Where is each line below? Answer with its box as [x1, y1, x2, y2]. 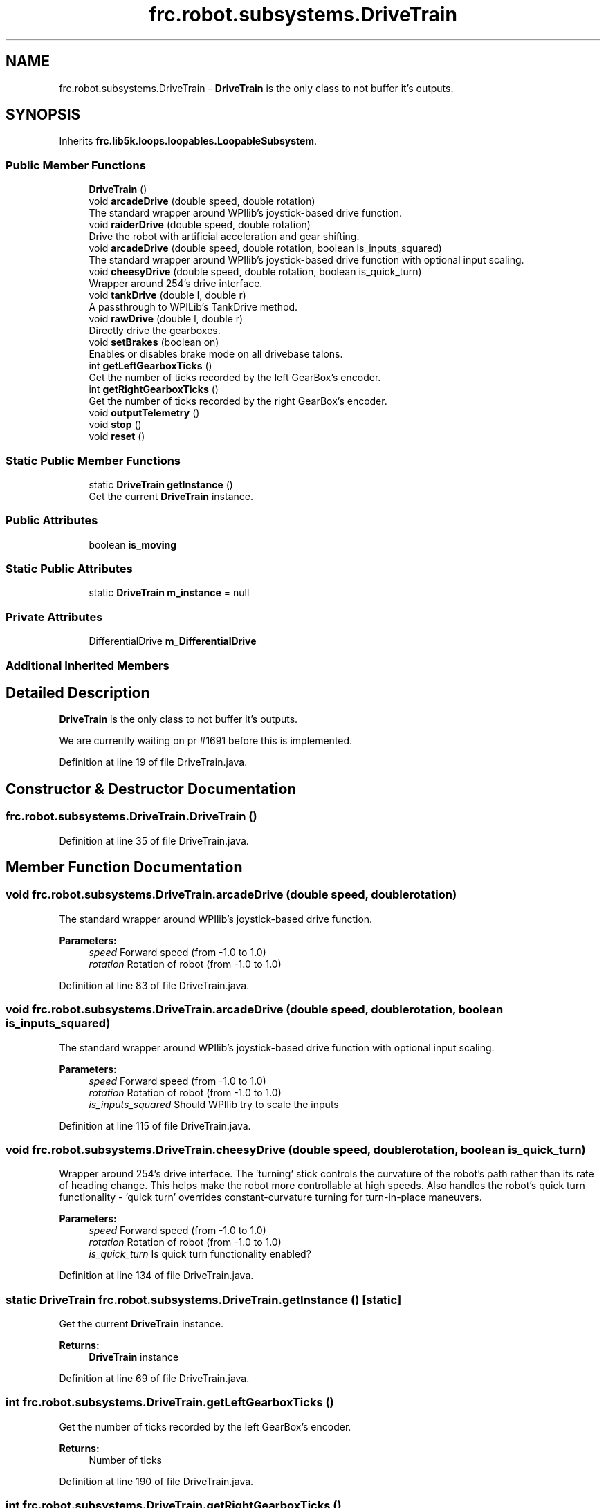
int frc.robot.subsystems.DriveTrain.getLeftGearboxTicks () [6, 1395, 334, 1410]
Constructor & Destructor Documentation [6, 780, 297, 798]
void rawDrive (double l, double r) [89, 313, 244, 325]
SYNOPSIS [6, 106, 81, 124]
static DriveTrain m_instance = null [89, 587, 250, 599]
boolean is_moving [89, 538, 177, 551]
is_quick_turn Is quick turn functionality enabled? [89, 1248, 311, 1260]
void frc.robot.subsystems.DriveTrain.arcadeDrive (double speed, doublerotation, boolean [6, 1002, 504, 1017]
